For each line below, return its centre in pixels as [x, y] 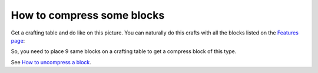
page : [18, 40]
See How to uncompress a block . [51, 62]
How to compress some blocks [88, 15]
